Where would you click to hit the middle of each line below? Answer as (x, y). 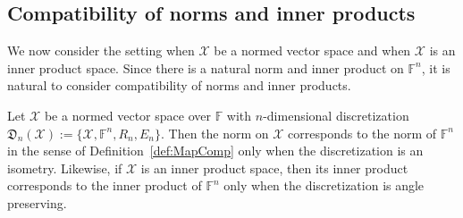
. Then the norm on (215, 133)
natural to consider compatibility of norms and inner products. (179, 85)
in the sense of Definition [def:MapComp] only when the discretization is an (215, 151)
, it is (436, 67)
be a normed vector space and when (312, 50)
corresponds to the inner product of (105, 185)
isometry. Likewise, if (65, 168)
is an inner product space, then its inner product (274, 168)
